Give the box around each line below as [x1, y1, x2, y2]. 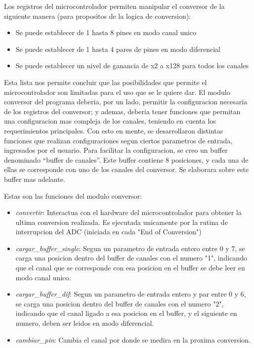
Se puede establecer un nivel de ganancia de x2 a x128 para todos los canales [15, 60, 249, 71]
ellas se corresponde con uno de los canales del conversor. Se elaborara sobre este [4, 164, 249, 174]
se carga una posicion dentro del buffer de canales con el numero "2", [15, 298, 224, 308]
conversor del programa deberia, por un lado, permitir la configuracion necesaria [4, 96, 248, 107]
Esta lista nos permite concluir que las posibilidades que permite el [4, 77, 207, 87]
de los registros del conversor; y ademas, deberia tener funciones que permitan [4, 106, 241, 116]
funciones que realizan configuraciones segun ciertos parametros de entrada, [4, 135, 233, 145]
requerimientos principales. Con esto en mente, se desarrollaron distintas [4, 125, 223, 135]
